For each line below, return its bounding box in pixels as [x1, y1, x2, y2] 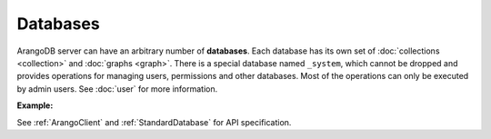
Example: [16, 100, 54, 111]
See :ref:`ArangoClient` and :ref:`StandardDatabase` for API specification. [16, 116, 292, 127]
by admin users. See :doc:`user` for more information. [16, 83, 218, 94]
